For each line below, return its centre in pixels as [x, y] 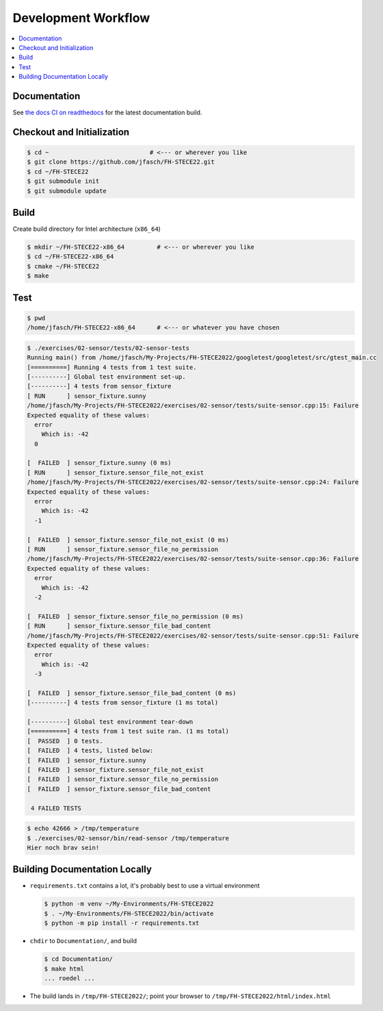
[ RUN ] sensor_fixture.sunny [87, 396]
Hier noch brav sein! [63, 847]
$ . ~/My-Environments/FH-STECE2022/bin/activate [129, 913]
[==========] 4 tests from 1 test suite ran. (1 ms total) [128, 732]
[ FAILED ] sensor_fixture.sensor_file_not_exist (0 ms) [128, 540]
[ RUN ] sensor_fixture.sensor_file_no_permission [123, 549]
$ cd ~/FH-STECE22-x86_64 [70, 257]
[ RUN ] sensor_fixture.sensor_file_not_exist [116, 472]
